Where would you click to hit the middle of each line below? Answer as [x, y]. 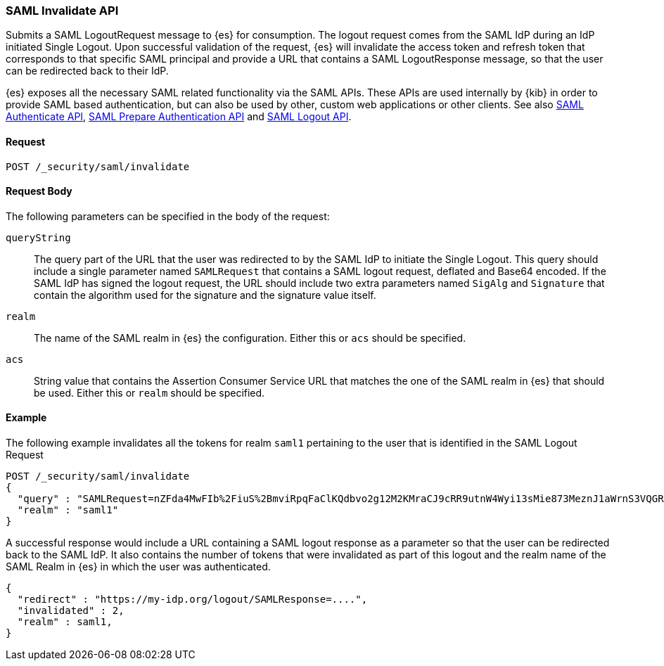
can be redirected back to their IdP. [87, 71]
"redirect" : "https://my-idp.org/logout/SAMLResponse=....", [192, 600]
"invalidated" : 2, [71, 611]
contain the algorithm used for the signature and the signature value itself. [205, 295]
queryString [38, 237]
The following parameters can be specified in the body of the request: [168, 216]
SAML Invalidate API [62, 11]
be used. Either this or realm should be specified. [149, 392]
